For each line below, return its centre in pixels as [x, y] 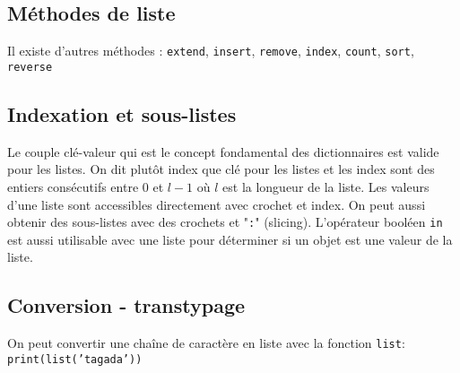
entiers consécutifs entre [73, 186]
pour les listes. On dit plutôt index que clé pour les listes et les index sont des [221, 169]
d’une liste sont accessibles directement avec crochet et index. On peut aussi [217, 204]
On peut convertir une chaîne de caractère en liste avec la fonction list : [206, 343]
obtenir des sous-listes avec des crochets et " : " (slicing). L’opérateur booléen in [225, 222]
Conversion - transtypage [126, 305]
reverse [30, 67]
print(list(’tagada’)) [75, 359]
